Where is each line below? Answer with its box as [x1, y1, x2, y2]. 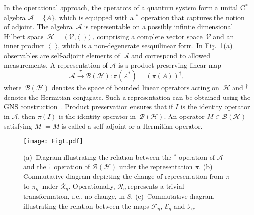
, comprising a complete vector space [92, 31, 203, 41]
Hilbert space [4, 31, 44, 41]
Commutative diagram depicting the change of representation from [23, 171, 223, 181]
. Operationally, [68, 180, 115, 191]
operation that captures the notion [141, 12, 245, 22]
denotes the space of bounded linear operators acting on [51, 82, 219, 93]
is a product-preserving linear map [118, 59, 222, 70]
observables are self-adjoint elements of [4, 50, 120, 60]
